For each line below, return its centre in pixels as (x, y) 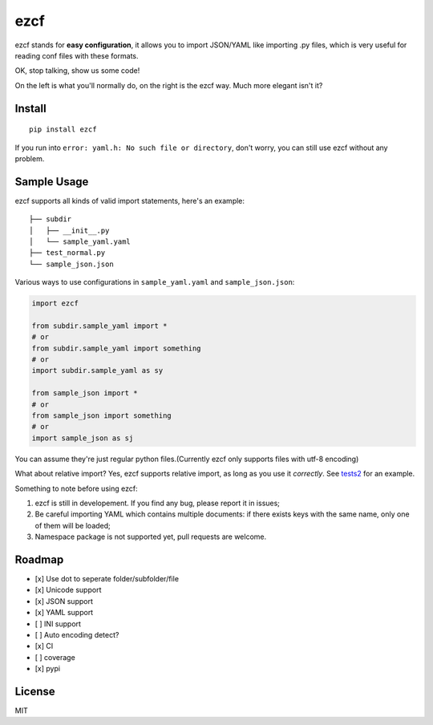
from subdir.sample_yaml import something (116, 348)
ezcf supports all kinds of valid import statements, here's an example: (129, 200)
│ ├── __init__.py (69, 230)
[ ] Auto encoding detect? (77, 635)
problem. (30, 158)
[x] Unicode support (68, 590)
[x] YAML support (64, 613)
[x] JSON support (64, 601)
